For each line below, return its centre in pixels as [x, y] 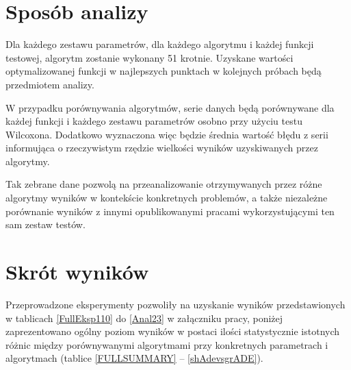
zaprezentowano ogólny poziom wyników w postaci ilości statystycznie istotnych [173, 331]
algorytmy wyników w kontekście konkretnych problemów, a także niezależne [167, 198]
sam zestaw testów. [45, 224]
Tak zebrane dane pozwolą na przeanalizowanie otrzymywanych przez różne [164, 184]
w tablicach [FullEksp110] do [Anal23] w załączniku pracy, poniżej [144, 318]
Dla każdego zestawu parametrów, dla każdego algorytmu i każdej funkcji [160, 44]
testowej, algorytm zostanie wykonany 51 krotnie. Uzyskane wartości [149, 57]
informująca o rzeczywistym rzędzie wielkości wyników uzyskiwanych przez [162, 148]
